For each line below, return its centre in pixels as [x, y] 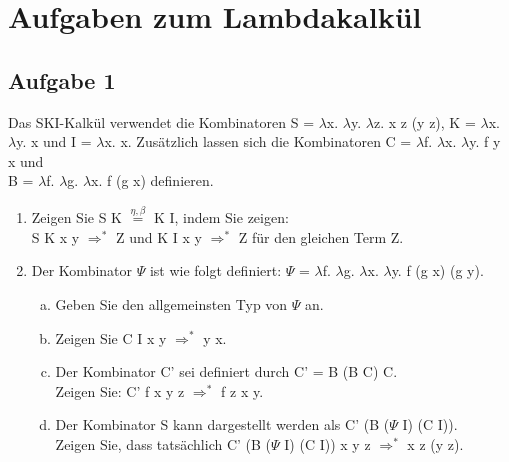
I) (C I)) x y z [327, 443]
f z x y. [242, 390]
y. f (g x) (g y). [437, 270]
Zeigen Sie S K [77, 217]
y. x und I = [54, 141]
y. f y [485, 141]
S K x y [55, 236]
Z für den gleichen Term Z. [321, 236]
